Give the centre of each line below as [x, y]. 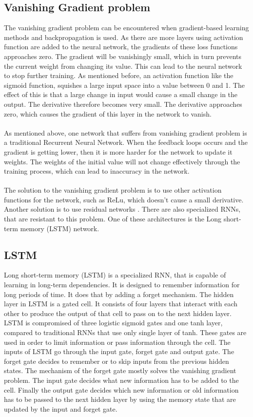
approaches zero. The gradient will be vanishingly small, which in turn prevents [123, 56]
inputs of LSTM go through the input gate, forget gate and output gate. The [119, 351]
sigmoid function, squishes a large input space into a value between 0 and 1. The [124, 85]
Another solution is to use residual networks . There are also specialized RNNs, [122, 209]
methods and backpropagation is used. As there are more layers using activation [124, 37]
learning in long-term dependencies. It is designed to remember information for [122, 285]
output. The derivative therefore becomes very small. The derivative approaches [123, 104]
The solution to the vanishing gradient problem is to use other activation [113, 190]
